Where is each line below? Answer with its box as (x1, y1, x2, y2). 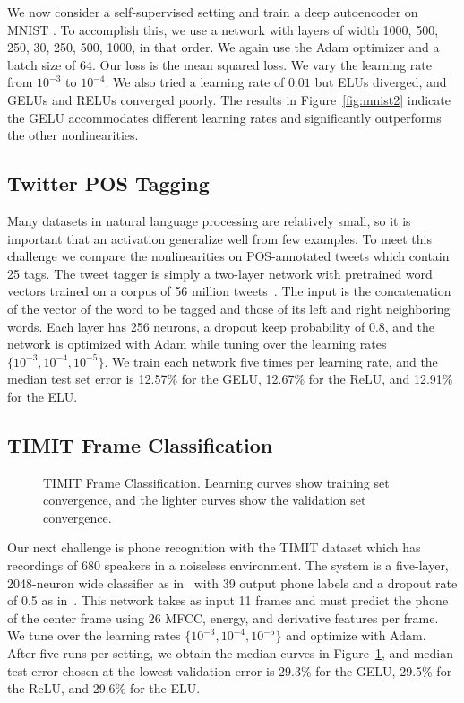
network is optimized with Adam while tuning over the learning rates (7, 334, 387, 353)
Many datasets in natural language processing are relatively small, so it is (7, 211, 411, 230)
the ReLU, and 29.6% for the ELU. (7, 679, 201, 698)
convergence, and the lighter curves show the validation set (43, 490, 366, 509)
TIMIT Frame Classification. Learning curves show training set (43, 473, 390, 491)
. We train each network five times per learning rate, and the (104, 351, 438, 370)
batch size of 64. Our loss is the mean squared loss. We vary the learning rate (7, 55, 432, 74)
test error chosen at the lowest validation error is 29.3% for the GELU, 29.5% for (7, 661, 452, 680)
